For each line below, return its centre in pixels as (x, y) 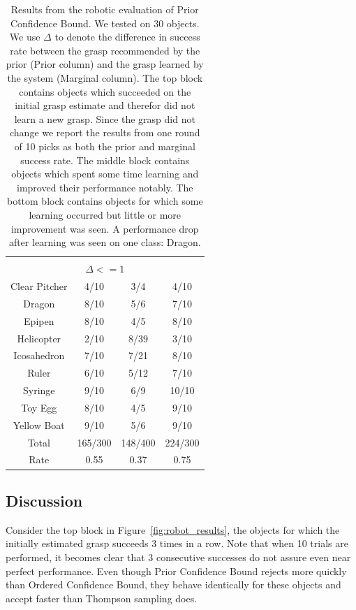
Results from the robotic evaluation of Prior (105, 9)
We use (25, 37)
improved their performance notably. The (105, 187)
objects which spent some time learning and (105, 174)
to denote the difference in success (127, 37)
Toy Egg (39, 407)
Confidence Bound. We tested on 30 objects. (105, 23)
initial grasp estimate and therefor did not (105, 105)
